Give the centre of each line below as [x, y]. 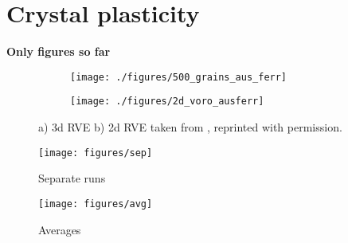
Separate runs [72, 178]
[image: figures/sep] [96, 153]
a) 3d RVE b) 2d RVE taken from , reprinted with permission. [190, 127]
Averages [60, 229]
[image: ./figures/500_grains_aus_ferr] [179, 77]
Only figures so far [59, 51]
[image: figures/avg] [96, 204]
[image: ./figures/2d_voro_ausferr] [167, 102]
